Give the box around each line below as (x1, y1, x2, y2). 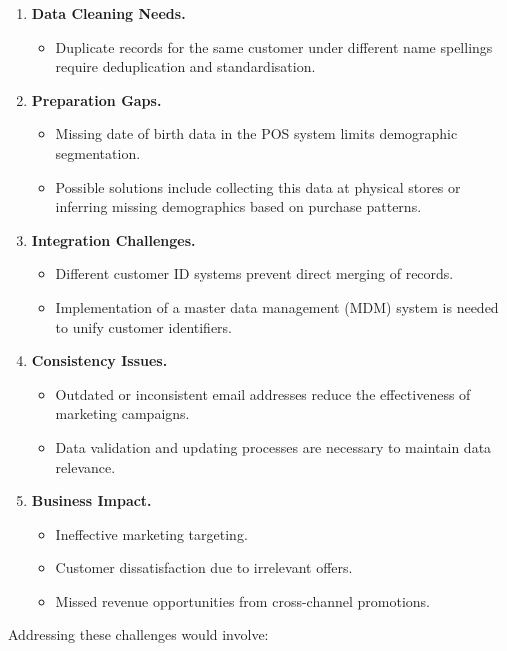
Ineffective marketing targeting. (55, 523, 248, 544)
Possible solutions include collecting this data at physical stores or (55, 176, 461, 197)
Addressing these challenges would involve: (8, 624, 269, 645)
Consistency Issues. (31, 350, 168, 371)
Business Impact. (31, 490, 152, 511)
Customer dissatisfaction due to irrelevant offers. (55, 557, 353, 578)
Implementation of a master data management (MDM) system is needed (55, 296, 499, 317)
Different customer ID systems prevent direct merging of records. (55, 263, 454, 284)
